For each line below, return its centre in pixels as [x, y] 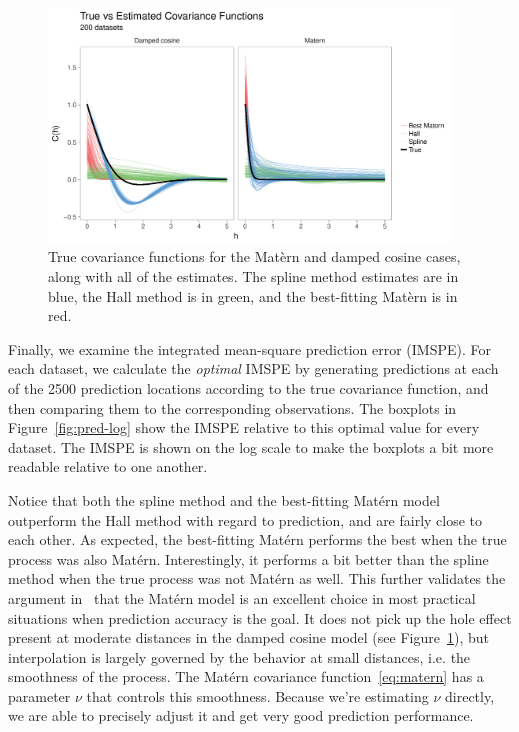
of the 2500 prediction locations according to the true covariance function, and [248, 387]
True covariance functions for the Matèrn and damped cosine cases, [254, 256]
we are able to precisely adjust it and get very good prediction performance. [241, 715]
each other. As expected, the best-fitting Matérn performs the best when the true [257, 539]
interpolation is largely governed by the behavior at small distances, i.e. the [239, 656]
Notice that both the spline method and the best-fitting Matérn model [224, 499]
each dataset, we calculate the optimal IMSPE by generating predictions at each [253, 368]
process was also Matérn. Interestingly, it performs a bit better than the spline [248, 558]
